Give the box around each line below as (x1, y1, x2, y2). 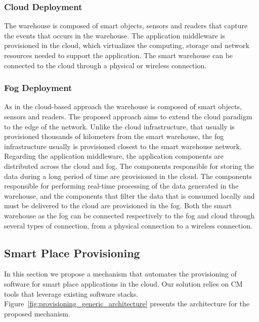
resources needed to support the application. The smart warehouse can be (4, 50, 233, 60)
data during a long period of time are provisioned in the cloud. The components (4, 170, 252, 181)
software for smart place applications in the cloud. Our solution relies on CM (4, 278, 243, 289)
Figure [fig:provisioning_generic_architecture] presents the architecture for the (4, 298, 249, 309)
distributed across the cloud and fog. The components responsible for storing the (4, 160, 254, 171)
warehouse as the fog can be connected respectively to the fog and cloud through (4, 210, 254, 220)
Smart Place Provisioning (4, 245, 140, 260)
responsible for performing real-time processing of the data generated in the (4, 180, 239, 191)
